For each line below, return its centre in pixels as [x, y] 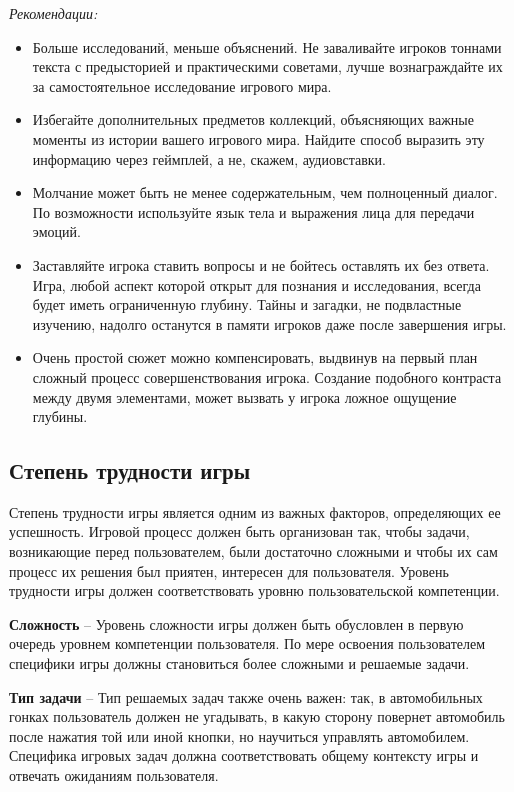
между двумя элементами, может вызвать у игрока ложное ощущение [244, 396]
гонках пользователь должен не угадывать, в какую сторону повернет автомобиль [257, 716]
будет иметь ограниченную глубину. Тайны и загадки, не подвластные [247, 304]
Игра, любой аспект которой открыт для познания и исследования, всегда [256, 284]
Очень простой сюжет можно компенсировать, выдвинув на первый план [255, 357]
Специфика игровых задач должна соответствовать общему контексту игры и [244, 755]
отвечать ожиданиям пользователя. [114, 775]
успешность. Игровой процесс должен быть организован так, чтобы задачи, [239, 531]
